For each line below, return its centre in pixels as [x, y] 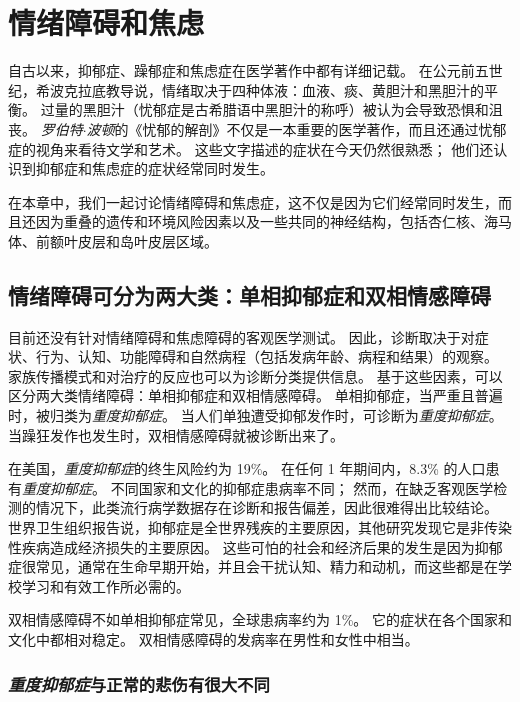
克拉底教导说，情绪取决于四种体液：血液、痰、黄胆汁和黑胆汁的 [273, 89]
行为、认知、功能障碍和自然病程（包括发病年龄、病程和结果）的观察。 [266, 356]
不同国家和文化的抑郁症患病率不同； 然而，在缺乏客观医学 [302, 487]
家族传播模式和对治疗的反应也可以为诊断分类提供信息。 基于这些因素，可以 [255, 375]
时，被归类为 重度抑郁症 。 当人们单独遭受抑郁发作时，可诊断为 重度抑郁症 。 [255, 415]
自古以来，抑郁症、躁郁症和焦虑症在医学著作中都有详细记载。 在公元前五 [248, 70]
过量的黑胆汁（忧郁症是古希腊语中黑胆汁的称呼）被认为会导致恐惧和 [264, 109]
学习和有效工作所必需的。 [105, 585]
